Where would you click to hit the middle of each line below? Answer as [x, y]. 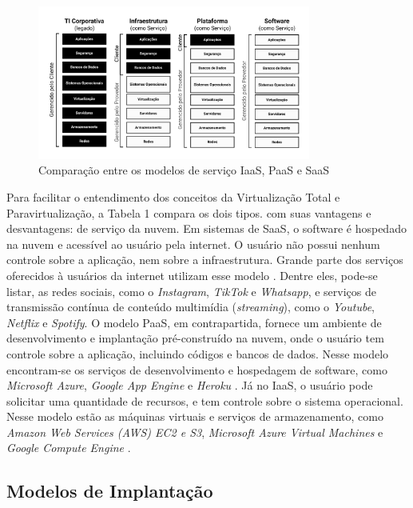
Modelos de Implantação [110, 491]
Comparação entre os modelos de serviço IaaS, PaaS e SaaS [184, 170]
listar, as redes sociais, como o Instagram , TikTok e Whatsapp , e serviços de [191, 291]
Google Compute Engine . [69, 448]
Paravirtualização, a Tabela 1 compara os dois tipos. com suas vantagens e [189, 212]
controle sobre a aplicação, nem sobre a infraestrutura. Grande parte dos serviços [205, 260]
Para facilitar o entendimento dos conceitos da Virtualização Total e [173, 196]
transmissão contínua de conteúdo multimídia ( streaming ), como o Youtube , [191, 307]
